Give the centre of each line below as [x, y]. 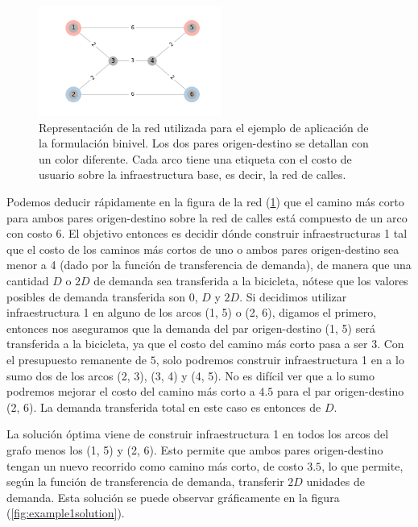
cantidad [28, 280]
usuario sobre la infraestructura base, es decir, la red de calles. [192, 174]
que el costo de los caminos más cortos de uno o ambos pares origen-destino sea [203, 249]
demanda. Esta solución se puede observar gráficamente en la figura [173, 497]
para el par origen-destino [340, 391]
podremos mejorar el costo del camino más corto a [131, 391]
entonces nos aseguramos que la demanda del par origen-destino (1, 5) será [191, 328]
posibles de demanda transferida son [96, 296]
